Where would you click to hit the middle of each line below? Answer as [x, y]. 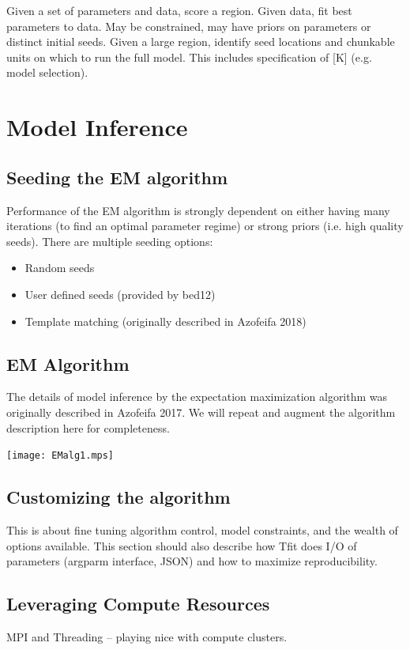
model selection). [47, 72]
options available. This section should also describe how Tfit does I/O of [182, 545]
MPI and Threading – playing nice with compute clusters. [147, 636]
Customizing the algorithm [118, 497]
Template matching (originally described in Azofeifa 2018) [166, 321]
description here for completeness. [88, 427]
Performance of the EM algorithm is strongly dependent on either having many [198, 210]
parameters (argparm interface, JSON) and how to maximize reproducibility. [192, 561]
